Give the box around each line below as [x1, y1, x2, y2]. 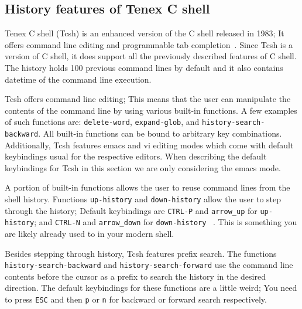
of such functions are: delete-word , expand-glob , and [5, 116, 200, 128]
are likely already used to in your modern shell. [5, 227, 174, 240]
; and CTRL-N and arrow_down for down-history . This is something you [34, 216, 297, 228]
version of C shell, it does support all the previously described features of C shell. [5, 50, 297, 62]
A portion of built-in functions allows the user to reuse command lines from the [5, 181, 290, 193]
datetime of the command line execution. [5, 73, 152, 85]
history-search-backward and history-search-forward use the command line [5, 259, 293, 271]
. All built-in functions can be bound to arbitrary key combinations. [38, 127, 282, 140]
